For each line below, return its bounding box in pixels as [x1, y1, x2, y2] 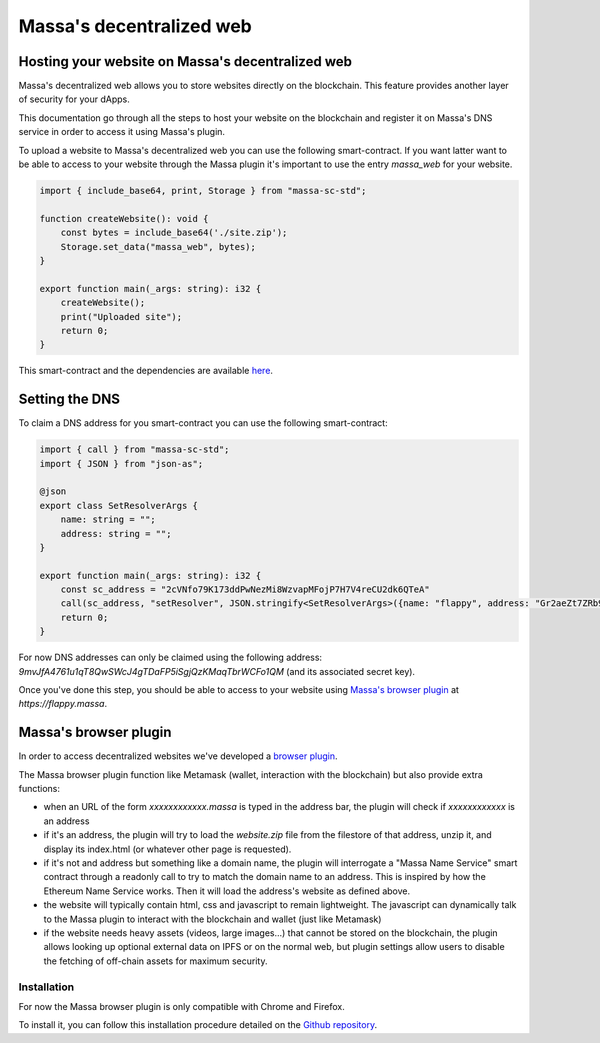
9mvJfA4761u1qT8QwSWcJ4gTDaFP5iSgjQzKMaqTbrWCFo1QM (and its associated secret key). [18, 665, 415, 677]
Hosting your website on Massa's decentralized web [18, 53, 352, 70]
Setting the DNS [18, 391, 120, 408]
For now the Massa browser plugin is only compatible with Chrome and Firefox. [18, 1000, 345, 1012]
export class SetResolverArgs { [39, 500, 199, 511]
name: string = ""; [60, 514, 157, 525]
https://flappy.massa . [18, 698, 108, 710]
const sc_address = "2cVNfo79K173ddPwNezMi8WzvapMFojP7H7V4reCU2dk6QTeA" [60, 584, 430, 595]
